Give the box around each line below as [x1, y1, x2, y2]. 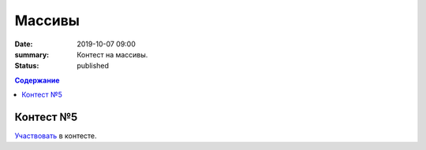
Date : [14, 39, 33, 49]
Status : [14, 61, 39, 71]
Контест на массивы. [77, 49, 148, 59]
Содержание [14, 75, 60, 85]
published [77, 61, 110, 71]
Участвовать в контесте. [14, 131, 98, 141]
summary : [14, 49, 50, 59]
